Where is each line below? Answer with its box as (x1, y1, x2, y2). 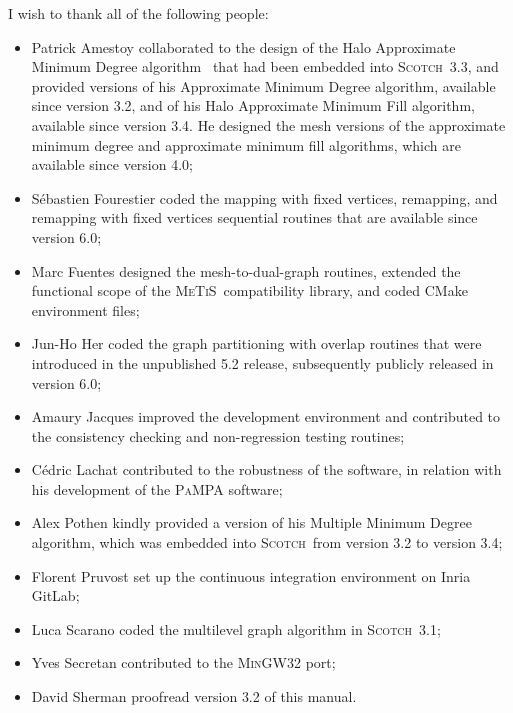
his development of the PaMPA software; (31, 478, 283, 499)
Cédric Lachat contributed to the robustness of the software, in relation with (31, 459, 502, 480)
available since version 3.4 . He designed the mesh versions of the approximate (31, 114, 506, 135)
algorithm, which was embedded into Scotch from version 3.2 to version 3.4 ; (31, 532, 503, 553)
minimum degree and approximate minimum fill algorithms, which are (31, 134, 461, 155)
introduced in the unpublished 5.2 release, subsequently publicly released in (31, 352, 494, 373)
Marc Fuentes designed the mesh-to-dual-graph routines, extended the (31, 260, 461, 281)
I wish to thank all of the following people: (8, 3, 269, 23)
